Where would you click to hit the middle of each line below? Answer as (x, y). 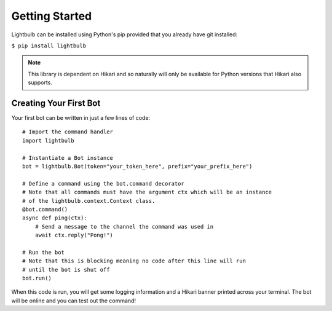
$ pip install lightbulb (49, 45)
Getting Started (52, 16)
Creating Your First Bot (56, 103)
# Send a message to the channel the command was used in (124, 226)
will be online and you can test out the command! (74, 301)
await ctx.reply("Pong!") (74, 235)
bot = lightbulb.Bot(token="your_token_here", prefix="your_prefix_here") (137, 166)
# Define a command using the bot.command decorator (103, 183)
